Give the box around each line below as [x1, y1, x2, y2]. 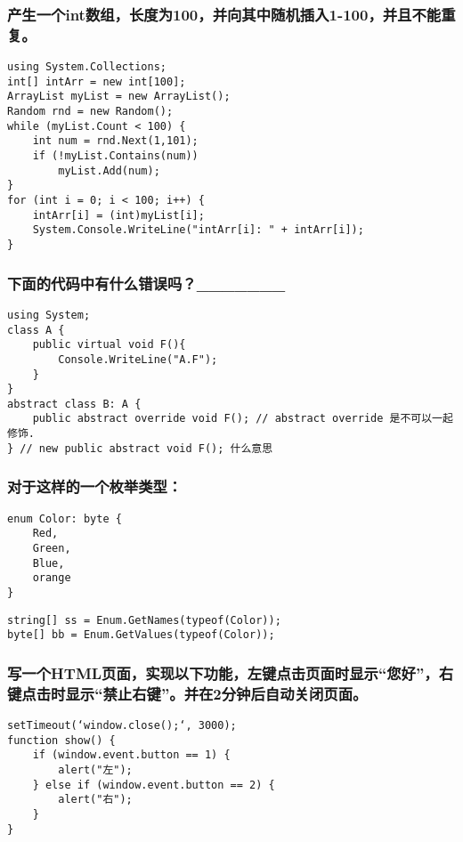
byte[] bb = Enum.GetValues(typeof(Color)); [7, 628, 275, 642]
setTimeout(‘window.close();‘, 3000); [7, 719, 237, 733]
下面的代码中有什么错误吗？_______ [7, 271, 286, 294]
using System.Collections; [7, 61, 167, 74]
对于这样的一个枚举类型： [7, 475, 183, 498]
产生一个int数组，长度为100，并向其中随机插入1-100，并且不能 [7, 3, 442, 25]
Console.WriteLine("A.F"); [58, 352, 218, 366]
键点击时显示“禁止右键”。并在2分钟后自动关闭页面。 [7, 682, 368, 704]
